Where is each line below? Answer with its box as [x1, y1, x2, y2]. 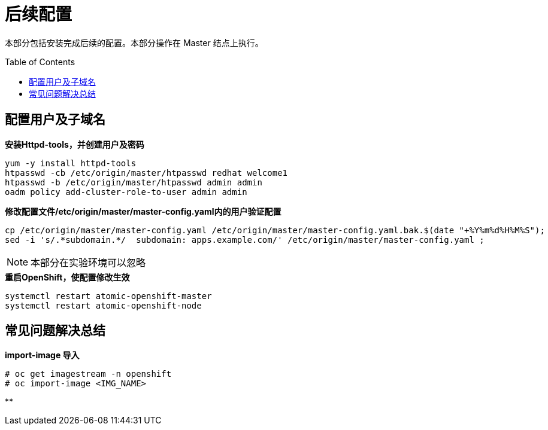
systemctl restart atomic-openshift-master [5, 291, 212, 301]
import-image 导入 [5, 350, 80, 361]
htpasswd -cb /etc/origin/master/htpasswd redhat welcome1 [5, 167, 288, 178]
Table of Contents [5, 56, 75, 67]
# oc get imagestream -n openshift [5, 369, 172, 379]
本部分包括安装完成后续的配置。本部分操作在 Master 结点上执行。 [5, 37, 264, 48]
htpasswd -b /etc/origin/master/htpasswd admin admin [5, 177, 262, 187]
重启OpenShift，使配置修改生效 [5, 272, 130, 282]
